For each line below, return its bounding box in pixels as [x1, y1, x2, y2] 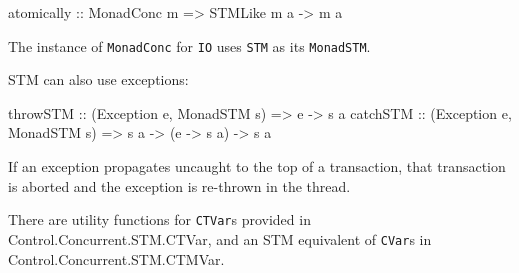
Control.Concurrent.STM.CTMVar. [8, 248, 225, 269]
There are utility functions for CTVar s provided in [8, 209, 311, 230]
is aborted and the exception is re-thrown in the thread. [8, 175, 351, 196]
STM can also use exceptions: [8, 69, 189, 90]
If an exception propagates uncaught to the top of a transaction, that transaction [8, 156, 506, 177]
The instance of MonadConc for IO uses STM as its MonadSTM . [8, 35, 371, 56]
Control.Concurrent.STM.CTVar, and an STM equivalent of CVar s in [8, 228, 432, 249]
